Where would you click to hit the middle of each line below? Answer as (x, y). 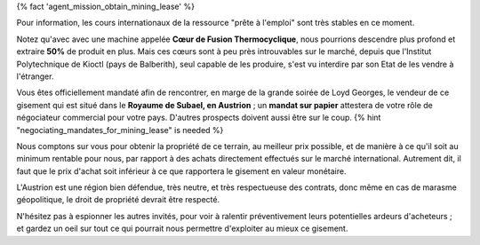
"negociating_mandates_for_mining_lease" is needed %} (120, 130)
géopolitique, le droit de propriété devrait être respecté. (118, 200)
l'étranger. (35, 76)
